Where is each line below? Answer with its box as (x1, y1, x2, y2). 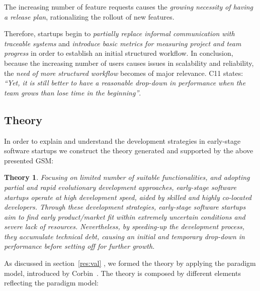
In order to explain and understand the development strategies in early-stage (4, 135, 241, 146)
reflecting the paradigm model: (4, 277, 99, 288)
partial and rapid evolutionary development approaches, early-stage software (4, 181, 236, 192)
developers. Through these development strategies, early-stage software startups (4, 202, 246, 212)
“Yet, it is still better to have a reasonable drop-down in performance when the (4, 77, 246, 88)
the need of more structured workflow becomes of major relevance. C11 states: (4, 67, 243, 78)
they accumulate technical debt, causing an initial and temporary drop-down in (4, 231, 245, 241)
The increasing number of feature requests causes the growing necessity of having (4, 2, 253, 12)
